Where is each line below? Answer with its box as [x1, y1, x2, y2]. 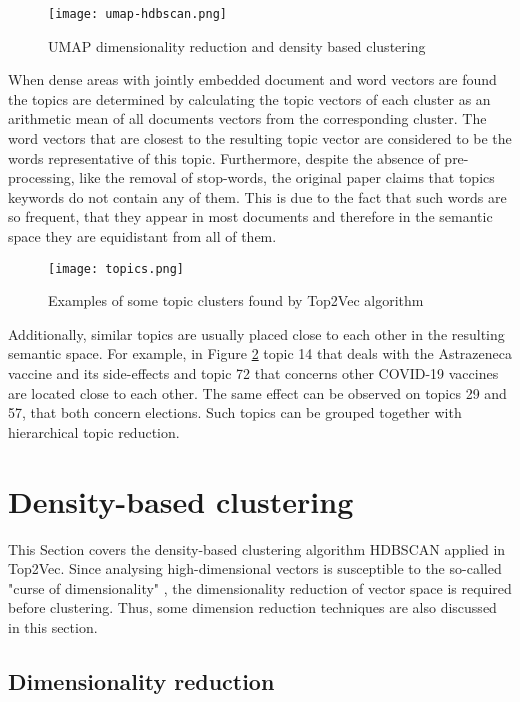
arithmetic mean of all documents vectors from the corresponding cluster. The [8, 108, 487, 129]
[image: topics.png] [48, 261, 185, 276]
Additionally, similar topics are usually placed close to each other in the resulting [8, 323, 505, 344]
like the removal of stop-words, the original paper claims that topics [79, 167, 495, 188]
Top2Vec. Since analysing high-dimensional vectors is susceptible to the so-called [8, 558, 502, 579]
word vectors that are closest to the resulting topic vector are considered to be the [8, 128, 512, 149]
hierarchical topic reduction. [8, 421, 180, 442]
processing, [8, 167, 75, 188]
